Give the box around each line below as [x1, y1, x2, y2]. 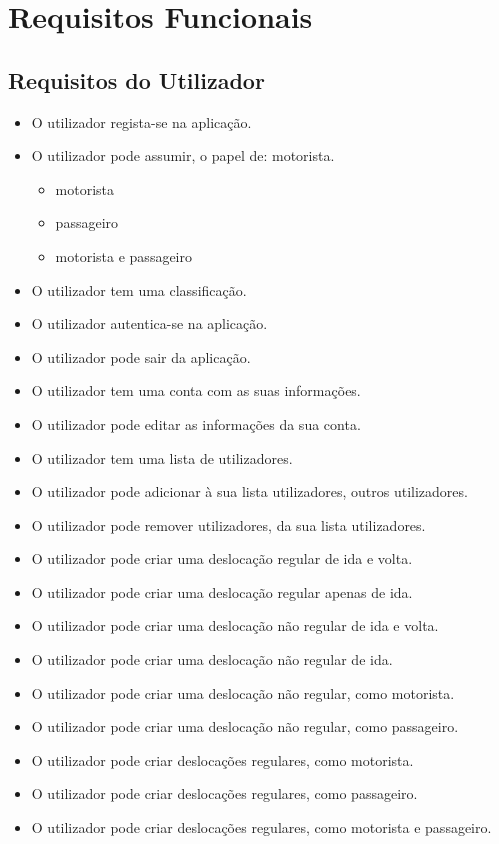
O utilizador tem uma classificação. [31, 279, 247, 300]
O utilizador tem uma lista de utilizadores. [31, 447, 293, 468]
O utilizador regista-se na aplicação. [31, 111, 252, 132]
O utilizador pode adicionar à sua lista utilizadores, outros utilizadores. [31, 481, 468, 502]
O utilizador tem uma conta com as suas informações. [31, 380, 361, 401]
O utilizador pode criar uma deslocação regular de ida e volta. [31, 548, 413, 569]
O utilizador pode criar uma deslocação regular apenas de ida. [31, 581, 413, 602]
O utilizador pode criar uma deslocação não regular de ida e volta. [31, 615, 439, 636]
